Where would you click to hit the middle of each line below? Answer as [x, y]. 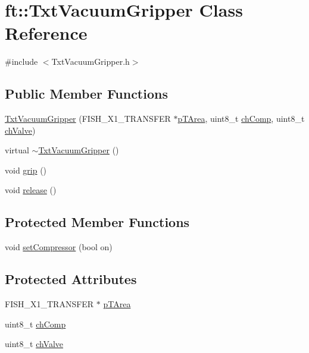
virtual [17, 150]
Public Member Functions [86, 94]
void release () [31, 190]
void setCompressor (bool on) [59, 247]
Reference [46, 33]
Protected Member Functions [97, 222]
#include [21, 62]
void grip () [26, 170]
